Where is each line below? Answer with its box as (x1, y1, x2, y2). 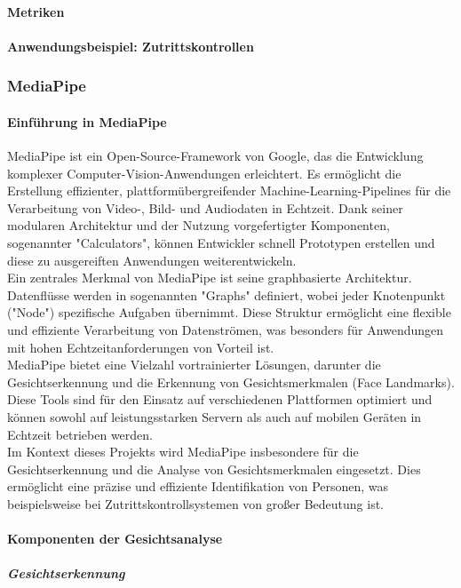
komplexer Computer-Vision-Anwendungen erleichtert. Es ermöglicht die (7, 163, 401, 182)
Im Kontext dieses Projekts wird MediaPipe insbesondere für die (7, 442, 359, 461)
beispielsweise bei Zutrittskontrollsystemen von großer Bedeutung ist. (7, 494, 384, 513)
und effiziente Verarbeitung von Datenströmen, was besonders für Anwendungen (7, 320, 444, 338)
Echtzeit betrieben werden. (7, 425, 153, 443)
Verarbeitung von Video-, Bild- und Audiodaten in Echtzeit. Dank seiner (7, 198, 403, 217)
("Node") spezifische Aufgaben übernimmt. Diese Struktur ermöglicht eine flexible (7, 303, 451, 322)
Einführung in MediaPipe (7, 112, 167, 131)
